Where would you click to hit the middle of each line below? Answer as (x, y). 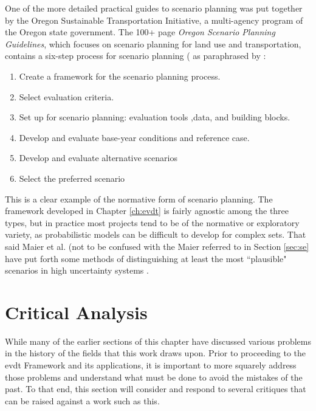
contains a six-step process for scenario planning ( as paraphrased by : (136, 56)
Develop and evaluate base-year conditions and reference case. (134, 137)
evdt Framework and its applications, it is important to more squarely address (151, 365)
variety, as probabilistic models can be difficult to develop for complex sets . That (156, 234)
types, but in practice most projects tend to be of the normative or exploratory (152, 222)
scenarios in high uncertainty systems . (77, 270)
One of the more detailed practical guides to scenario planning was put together (154, 8)
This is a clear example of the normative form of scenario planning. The (139, 199)
